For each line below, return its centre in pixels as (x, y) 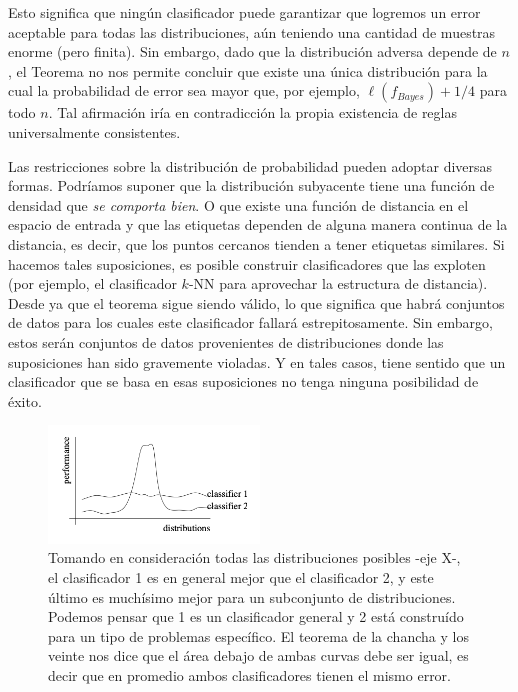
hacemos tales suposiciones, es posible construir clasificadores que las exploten (247, 263)
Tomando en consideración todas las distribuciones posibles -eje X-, (254, 557)
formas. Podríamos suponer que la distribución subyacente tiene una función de (251, 185)
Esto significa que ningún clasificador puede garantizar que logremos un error (244, 12)
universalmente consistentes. (94, 131)
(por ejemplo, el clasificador (92, 283)
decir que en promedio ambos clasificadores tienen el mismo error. (250, 674)
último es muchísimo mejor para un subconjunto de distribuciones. (252, 596)
